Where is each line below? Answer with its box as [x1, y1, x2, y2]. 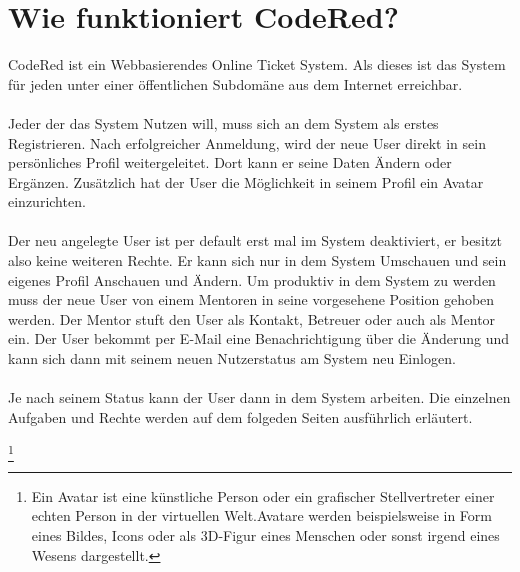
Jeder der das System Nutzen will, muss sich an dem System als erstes [8, 112, 439, 133]
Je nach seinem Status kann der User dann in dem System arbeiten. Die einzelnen [8, 387, 511, 408]
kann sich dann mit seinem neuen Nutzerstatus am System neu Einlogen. [8, 348, 456, 369]
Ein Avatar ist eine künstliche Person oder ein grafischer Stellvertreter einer [31, 485, 495, 506]
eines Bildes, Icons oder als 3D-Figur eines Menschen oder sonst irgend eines [31, 524, 500, 545]
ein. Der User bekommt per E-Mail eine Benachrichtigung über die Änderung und [8, 328, 510, 349]
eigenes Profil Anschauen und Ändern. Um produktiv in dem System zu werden [8, 269, 496, 290]
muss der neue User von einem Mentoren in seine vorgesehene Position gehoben [8, 289, 495, 310]
